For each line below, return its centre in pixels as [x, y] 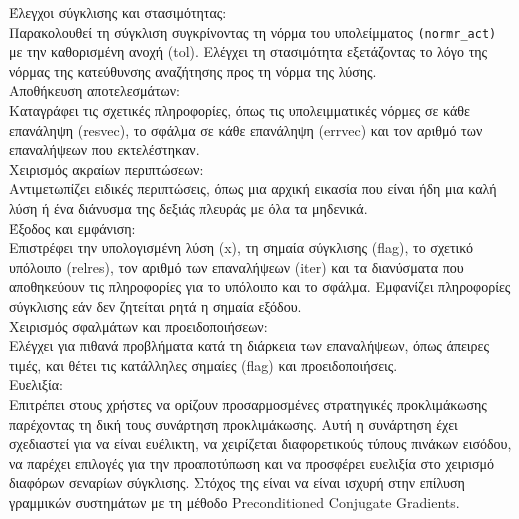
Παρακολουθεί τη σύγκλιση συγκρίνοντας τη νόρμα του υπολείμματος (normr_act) [253, 31]
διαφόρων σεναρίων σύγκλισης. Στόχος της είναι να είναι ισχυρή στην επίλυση [237, 482]
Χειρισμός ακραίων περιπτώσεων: [106, 168]
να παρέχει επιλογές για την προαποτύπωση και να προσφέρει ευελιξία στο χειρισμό [252, 462]
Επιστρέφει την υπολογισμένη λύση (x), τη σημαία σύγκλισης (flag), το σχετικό [241, 247]
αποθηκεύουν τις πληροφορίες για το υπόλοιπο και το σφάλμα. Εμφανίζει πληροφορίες [260, 286]
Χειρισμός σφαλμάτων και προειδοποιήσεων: [138, 325]
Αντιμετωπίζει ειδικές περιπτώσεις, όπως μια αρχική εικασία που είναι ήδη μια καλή [253, 188]
